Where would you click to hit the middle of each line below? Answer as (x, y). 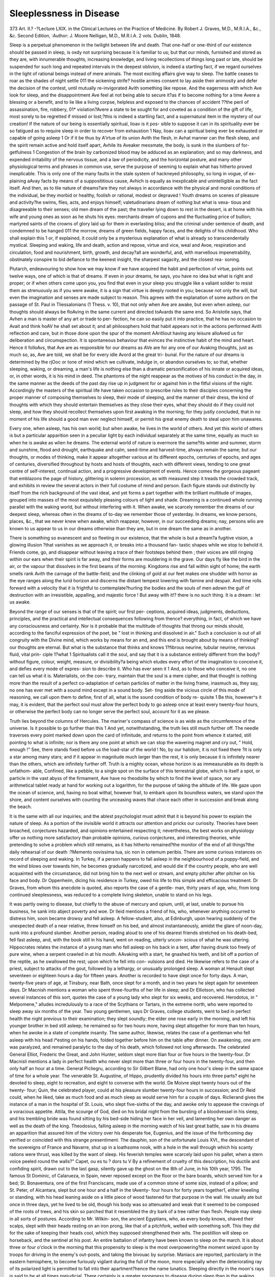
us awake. (20, 602)
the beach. (21, 807)
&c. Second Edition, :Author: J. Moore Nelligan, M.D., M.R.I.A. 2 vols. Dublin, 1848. (95, 35)
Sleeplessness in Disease (64, 13)
